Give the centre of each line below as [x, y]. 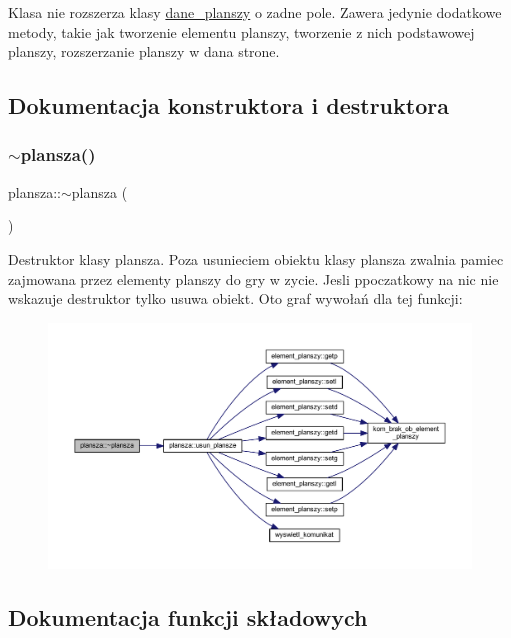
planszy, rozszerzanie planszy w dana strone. [144, 51]
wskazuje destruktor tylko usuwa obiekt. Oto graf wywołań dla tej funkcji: [235, 298]
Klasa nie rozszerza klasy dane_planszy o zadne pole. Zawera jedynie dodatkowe [255, 12]
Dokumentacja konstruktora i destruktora [228, 105]
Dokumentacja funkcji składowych [188, 617]
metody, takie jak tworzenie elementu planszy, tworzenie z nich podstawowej [241, 31]
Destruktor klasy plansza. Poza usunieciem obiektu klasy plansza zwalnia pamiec [256, 258]
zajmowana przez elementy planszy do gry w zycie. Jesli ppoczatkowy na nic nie [253, 278]
